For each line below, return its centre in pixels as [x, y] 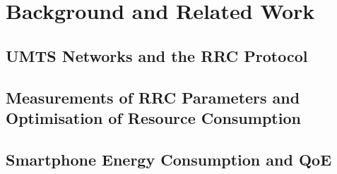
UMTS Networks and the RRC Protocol [157, 55]
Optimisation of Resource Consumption [153, 117]
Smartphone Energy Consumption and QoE [169, 159]
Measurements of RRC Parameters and [153, 97]
